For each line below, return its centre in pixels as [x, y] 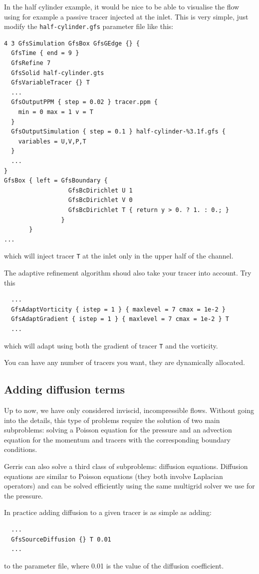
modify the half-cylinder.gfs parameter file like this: [89, 26]
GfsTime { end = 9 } [45, 53]
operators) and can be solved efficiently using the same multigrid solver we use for [129, 486]
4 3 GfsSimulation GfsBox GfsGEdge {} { [72, 43]
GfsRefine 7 [31, 63]
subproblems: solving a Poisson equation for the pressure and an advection [118, 430]
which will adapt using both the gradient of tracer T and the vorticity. [111, 345]
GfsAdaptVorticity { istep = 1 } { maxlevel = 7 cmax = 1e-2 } [118, 309]
